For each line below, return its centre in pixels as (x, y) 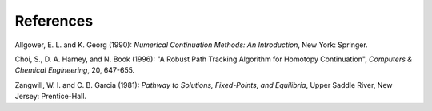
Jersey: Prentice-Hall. (51, 97)
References (54, 21)
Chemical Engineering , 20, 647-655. (75, 70)
